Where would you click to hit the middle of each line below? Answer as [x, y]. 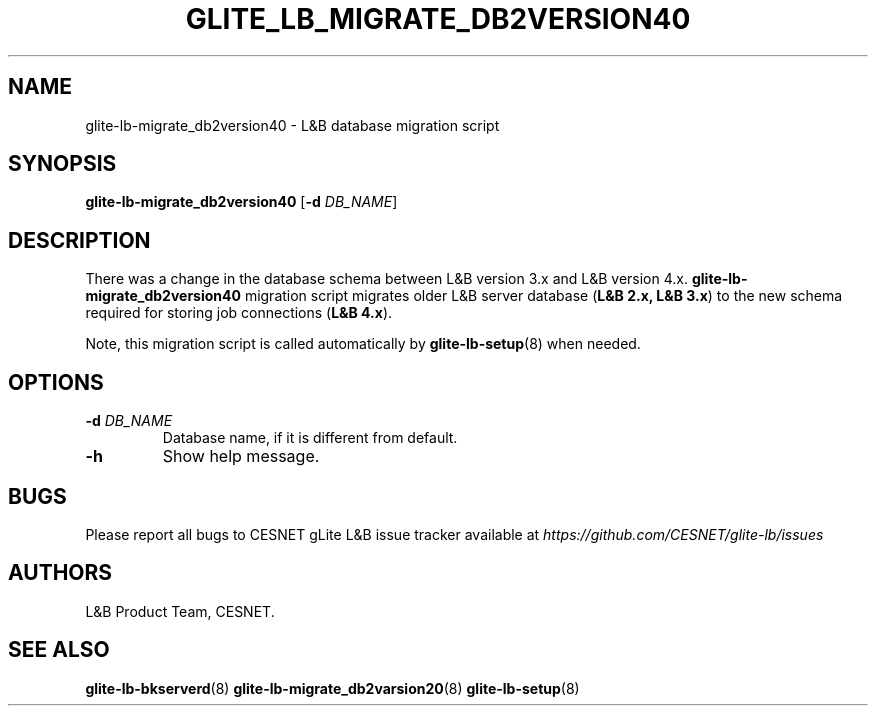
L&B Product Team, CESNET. [180, 611]
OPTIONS [56, 382]
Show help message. [241, 456]
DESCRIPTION [79, 240]
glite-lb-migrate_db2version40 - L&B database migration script [292, 125]
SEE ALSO [59, 650]
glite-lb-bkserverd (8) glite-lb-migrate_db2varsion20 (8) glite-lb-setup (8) [332, 688]
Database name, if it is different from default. [310, 438]
